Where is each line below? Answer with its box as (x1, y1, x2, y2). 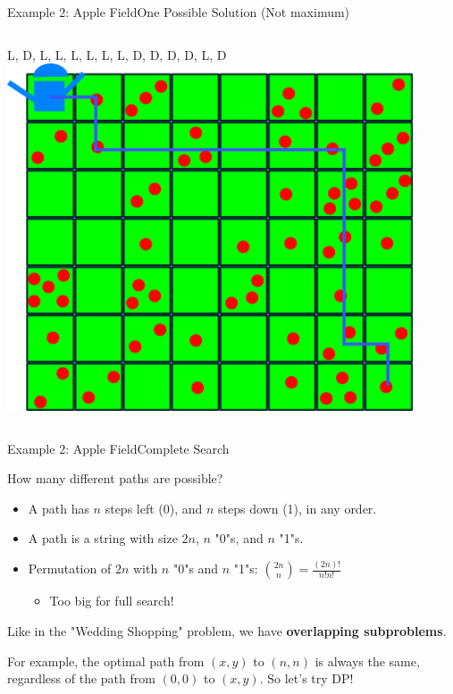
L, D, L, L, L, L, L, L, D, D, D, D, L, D (7, 45, 227, 63)
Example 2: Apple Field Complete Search (7, 439, 230, 457)
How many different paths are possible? (7, 469, 223, 488)
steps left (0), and (105, 498, 203, 517)
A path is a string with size (28, 529, 178, 548)
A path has (28, 498, 89, 517)
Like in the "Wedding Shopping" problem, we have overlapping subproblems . (7, 621, 447, 640)
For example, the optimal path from (7, 651, 205, 670)
